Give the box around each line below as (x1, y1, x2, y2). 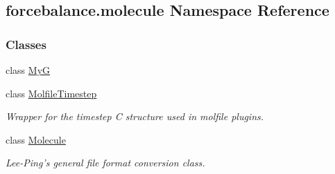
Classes (6, 35, 46, 52)
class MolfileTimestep (6, 86, 97, 100)
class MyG (6, 63, 51, 77)
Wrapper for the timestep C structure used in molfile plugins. (6, 109, 264, 124)
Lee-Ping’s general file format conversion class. (6, 155, 205, 170)
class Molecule (6, 132, 66, 146)
